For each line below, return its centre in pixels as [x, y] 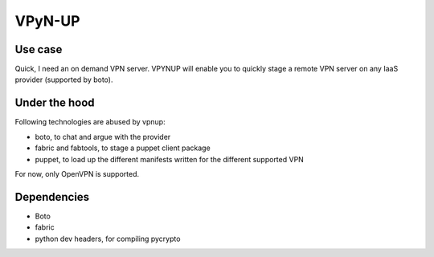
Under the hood [55, 103]
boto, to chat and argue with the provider [103, 137]
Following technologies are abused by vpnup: [90, 122]
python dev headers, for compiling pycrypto [108, 239]
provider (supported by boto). [64, 80]
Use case [39, 49]
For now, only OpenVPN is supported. [77, 173]
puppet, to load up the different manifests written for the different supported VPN [170, 159]
